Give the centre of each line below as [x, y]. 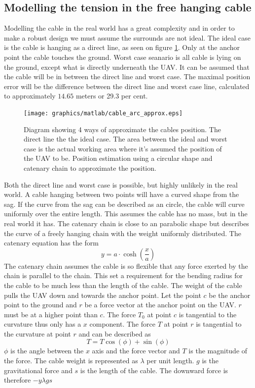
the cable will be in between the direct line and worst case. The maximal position [127, 76]
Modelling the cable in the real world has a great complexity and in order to [119, 28]
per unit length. [170, 361]
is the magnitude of [218, 351]
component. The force [122, 324]
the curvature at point [37, 333]
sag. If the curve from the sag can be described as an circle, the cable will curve [124, 204]
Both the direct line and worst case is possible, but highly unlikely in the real [121, 184]
